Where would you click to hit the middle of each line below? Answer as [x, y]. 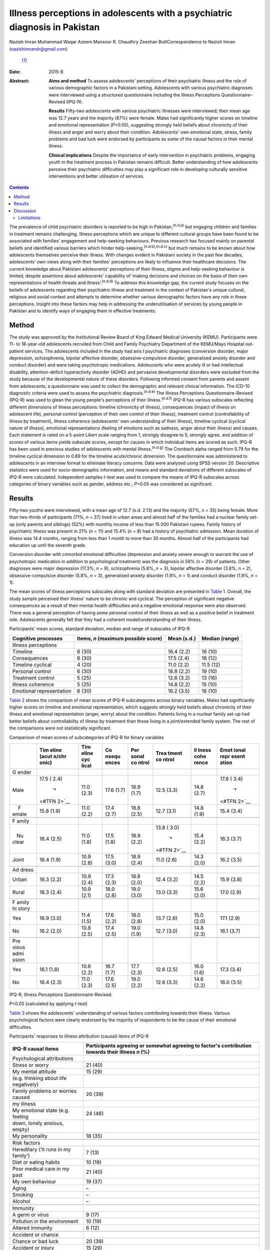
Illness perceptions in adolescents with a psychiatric [121, 13]
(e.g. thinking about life [39, 1078]
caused [21, 1097]
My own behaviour [34, 1181]
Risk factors [26, 1143]
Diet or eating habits [36, 1162]
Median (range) [220, 638]
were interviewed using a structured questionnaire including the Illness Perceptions [134, 94]
